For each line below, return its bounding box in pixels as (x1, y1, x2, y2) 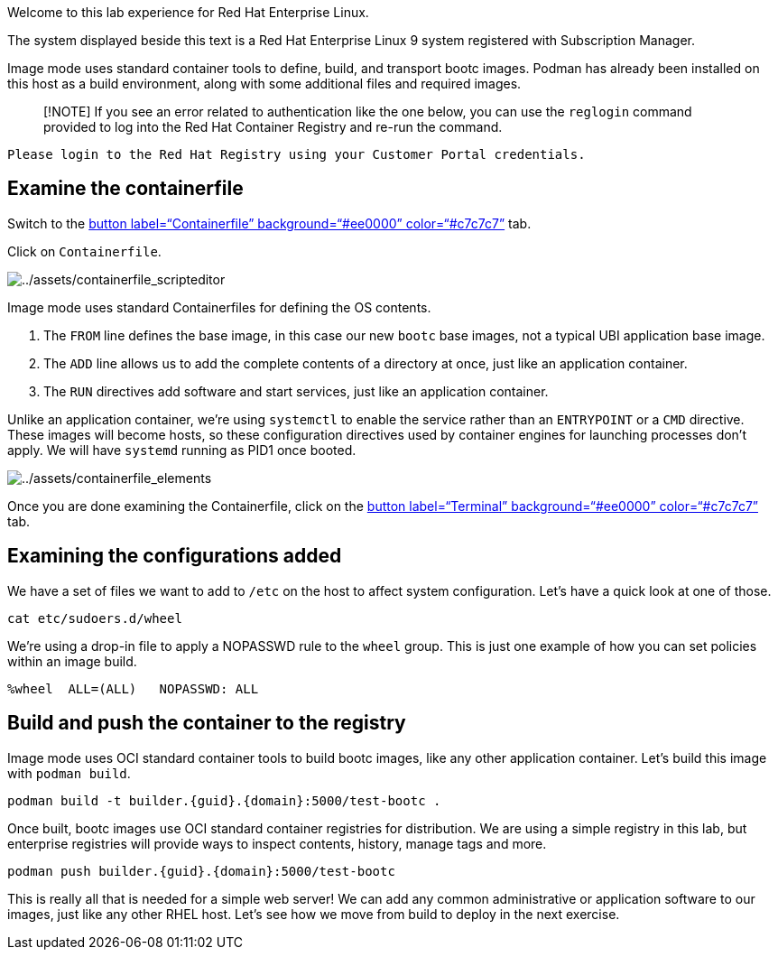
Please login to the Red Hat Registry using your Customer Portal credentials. (7, 147, 586, 162)
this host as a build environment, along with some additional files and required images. (7, 76, 522, 91)
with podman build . (7, 765, 131, 781)
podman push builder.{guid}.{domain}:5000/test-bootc (7, 863, 395, 878)
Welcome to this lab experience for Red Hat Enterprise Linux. (7, 5, 369, 20)
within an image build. (7, 653, 137, 669)
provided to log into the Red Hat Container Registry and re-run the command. (43, 119, 503, 135)
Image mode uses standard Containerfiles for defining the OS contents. (7, 299, 431, 315)
